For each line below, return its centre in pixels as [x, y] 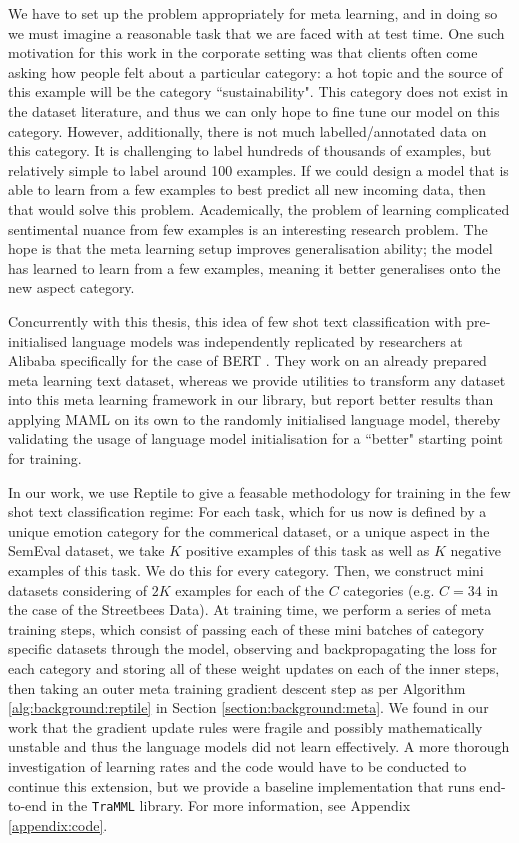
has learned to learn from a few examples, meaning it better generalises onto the [254, 267]
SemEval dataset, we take [86, 550]
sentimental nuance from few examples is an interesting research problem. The [248, 228]
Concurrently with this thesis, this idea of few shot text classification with [235, 320]
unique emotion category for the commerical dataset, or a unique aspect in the [249, 530]
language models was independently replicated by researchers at [267, 340]
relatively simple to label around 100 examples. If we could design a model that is [258, 169]
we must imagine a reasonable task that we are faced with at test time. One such [256, 32]
